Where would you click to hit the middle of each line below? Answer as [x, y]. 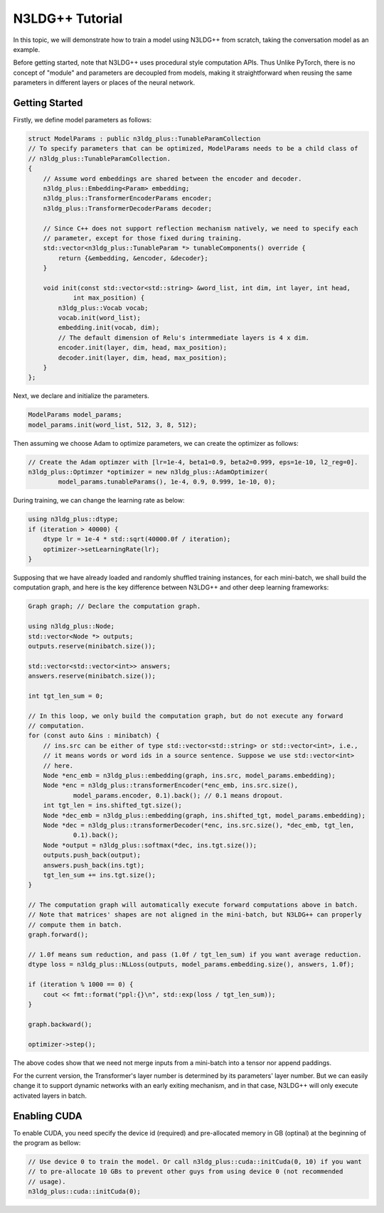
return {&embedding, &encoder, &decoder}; [133, 258]
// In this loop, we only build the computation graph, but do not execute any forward [186, 716]
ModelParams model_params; [75, 415]
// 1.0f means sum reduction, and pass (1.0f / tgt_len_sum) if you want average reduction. [195, 955]
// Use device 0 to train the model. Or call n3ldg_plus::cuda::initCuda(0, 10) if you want [195, 1161]
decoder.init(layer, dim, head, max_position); [143, 358]
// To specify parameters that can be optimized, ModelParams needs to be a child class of [193, 149]
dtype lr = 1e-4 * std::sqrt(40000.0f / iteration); [137, 539]
